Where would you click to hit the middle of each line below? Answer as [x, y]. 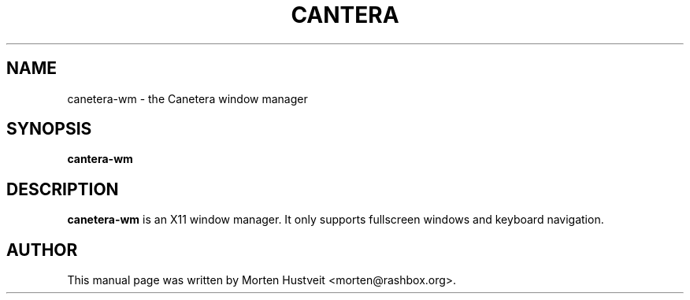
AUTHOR [42, 250]
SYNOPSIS [49, 129]
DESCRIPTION [63, 189]
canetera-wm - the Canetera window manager [187, 98]
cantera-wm [100, 159]
